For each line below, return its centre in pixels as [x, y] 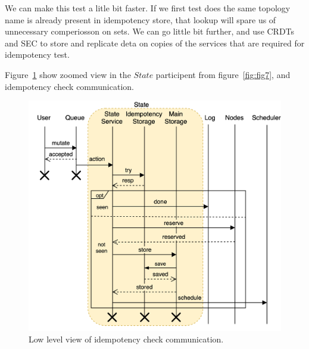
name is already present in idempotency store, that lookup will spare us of [141, 19]
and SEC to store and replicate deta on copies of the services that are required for [155, 43]
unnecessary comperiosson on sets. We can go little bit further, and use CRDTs [150, 31]
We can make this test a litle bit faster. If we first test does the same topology [148, 8]
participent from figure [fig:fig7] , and [223, 74]
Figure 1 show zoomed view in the [68, 74]
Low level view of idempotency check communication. [126, 339]
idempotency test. [37, 54]
